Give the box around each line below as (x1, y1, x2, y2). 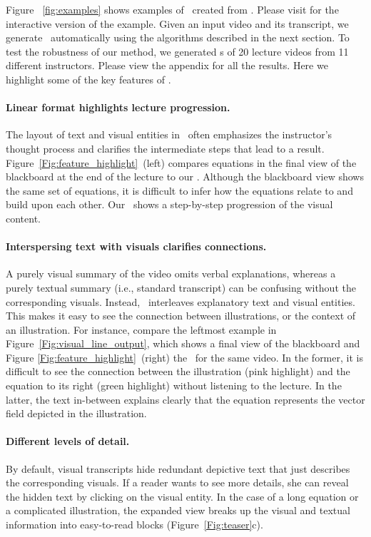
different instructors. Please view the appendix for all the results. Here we (6, 58, 328, 73)
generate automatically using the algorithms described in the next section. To (6, 30, 350, 45)
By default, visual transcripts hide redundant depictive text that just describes (6, 461, 350, 476)
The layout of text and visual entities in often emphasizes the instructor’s (6, 127, 332, 142)
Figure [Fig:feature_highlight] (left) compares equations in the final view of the (6, 155, 357, 170)
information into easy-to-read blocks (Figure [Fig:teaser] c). (6, 517, 263, 532)
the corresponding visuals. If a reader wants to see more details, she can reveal (6, 475, 349, 490)
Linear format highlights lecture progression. (6, 100, 230, 115)
